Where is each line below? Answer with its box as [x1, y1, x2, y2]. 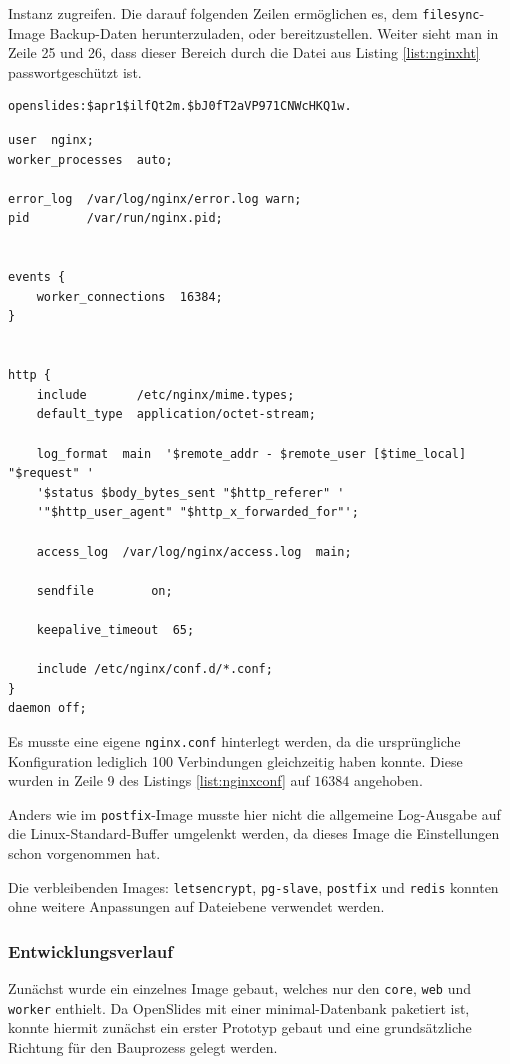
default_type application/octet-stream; [36, 407, 316, 422]
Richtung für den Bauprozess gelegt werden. [8, 1036, 278, 1057]
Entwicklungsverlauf [8, 938, 173, 963]
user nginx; [8, 133, 94, 148]
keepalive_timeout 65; [36, 622, 195, 637]
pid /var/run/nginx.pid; [8, 211, 223, 226]
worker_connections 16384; [36, 289, 223, 304]
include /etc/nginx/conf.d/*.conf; [36, 662, 273, 677]
